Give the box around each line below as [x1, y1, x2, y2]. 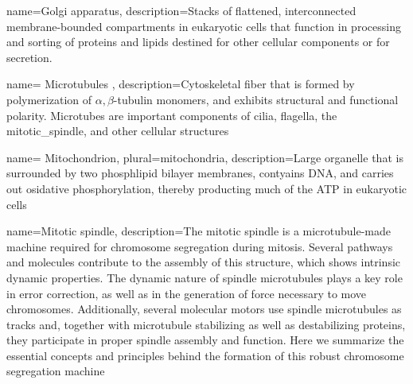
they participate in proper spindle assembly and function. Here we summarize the [6, 332, 404, 348]
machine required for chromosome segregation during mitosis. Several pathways [6, 238, 393, 254]
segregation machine [6, 363, 105, 379]
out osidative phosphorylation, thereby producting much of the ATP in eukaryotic [6, 180, 407, 196]
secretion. [6, 48, 53, 65]
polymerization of [6, 91, 92, 107]
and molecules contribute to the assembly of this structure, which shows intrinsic [6, 254, 401, 270]
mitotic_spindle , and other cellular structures [6, 122, 229, 139]
